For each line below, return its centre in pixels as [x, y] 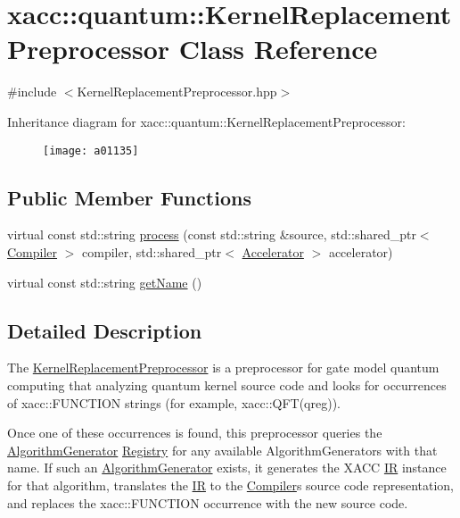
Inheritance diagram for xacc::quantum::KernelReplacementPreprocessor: [206, 121]
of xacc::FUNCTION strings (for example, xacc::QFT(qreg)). [174, 402]
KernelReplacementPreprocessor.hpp [177, 92]
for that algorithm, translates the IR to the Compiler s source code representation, [230, 485]
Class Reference [278, 49]
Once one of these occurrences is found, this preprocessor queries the [195, 433]
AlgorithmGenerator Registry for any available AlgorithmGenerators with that [222, 450]
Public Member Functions [129, 197]
